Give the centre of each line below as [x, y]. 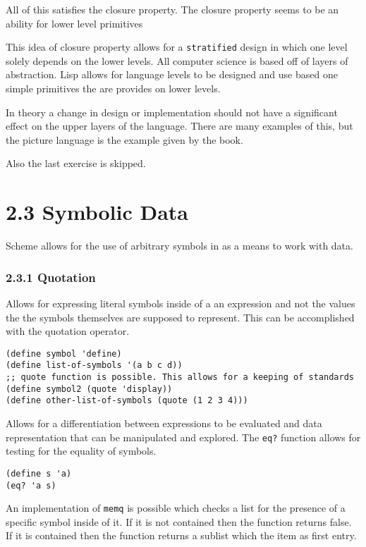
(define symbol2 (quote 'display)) [89, 389]
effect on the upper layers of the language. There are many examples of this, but [179, 126]
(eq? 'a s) [31, 485]
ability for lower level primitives [74, 23]
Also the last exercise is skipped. [76, 163]
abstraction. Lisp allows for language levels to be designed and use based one [172, 74]
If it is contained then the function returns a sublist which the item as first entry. [181, 535]
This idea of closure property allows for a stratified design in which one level [177, 47]
